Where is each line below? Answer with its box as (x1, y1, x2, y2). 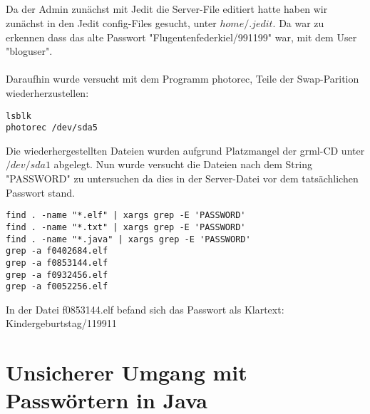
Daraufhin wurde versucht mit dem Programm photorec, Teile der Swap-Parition (6, 71, 359, 86)
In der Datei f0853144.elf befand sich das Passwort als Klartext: (6, 301, 284, 316)
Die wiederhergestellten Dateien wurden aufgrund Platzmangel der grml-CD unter (6, 143, 365, 157)
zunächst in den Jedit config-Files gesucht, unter (6, 15, 217, 30)
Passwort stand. (6, 185, 75, 200)
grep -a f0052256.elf (6, 281, 108, 292)
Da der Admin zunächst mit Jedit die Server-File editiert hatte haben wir (6, 1, 328, 16)
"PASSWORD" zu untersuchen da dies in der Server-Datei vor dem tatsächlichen (6, 171, 359, 186)
